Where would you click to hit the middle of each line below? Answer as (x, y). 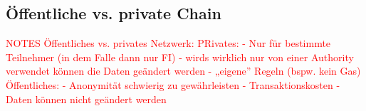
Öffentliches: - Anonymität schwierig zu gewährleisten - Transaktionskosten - (173, 84)
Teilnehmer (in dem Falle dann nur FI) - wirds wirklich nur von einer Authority (180, 57)
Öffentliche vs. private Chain (114, 13)
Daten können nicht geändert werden (86, 99)
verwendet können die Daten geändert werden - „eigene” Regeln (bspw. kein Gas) (183, 71)
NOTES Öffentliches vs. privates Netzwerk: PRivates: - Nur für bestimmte (168, 43)
